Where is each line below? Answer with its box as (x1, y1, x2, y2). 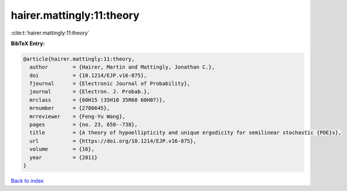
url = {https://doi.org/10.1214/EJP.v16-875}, (29, 138, 196, 144)
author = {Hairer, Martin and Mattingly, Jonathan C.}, (29, 64, 215, 70)
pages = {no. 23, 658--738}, (29, 121, 138, 128)
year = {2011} (29, 154, 98, 161)
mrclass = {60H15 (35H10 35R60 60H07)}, (29, 97, 166, 103)
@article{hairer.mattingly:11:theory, (23, 56, 135, 62)
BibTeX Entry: (11, 40, 45, 47)
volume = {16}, (29, 146, 95, 152)
